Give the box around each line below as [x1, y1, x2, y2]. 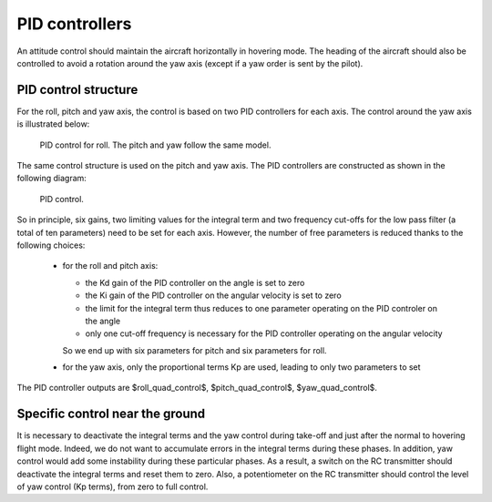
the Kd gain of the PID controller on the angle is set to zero [85, 277, 305, 288]
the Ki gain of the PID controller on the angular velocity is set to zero [85, 290, 342, 301]
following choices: [16, 240, 86, 251]
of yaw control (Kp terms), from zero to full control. [16, 481, 209, 492]
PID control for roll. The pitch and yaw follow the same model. [39, 139, 272, 150]
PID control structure [16, 82, 138, 97]
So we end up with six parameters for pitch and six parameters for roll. [62, 344, 327, 355]
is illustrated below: [16, 118, 90, 129]
